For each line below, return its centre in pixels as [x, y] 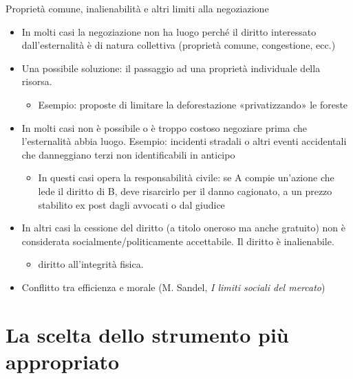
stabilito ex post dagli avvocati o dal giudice [131, 204]
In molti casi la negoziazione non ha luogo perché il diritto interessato [169, 31]
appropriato [63, 361]
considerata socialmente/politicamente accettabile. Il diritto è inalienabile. [178, 241]
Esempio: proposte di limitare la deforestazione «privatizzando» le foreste [193, 104]
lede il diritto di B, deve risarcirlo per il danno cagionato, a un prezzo [185, 191]
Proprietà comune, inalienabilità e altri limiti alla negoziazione [137, 8]
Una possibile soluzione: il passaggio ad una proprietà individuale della [171, 68]
